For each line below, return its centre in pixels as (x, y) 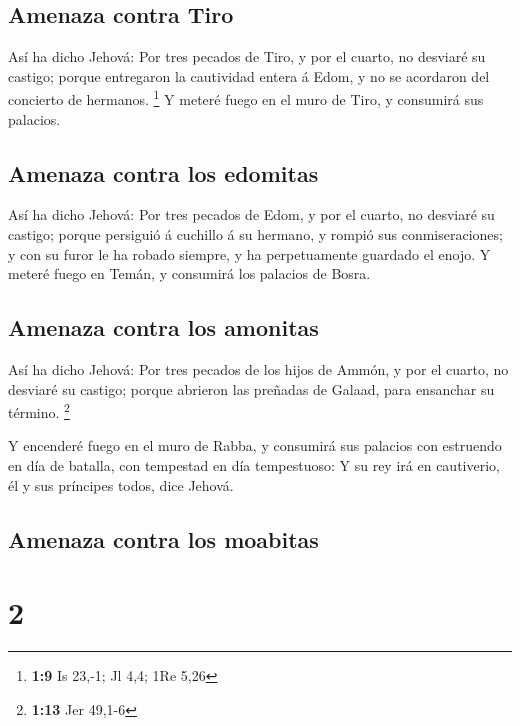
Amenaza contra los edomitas (163, 172)
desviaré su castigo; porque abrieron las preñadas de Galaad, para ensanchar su (251, 388)
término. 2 (39, 410)
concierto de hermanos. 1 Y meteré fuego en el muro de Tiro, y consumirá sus (246, 98)
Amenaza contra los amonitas (163, 327)
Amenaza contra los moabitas (163, 538)
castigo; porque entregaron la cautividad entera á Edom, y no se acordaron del (249, 75)
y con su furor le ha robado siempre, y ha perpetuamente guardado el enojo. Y (249, 253)
